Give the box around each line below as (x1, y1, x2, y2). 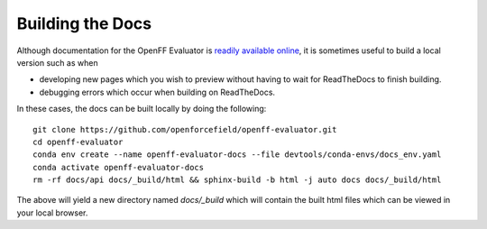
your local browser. (16, 207, 88, 218)
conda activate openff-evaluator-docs (32, 162, 205, 172)
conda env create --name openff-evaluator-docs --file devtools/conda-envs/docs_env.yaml (32, 150, 442, 160)
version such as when (16, 57, 98, 68)
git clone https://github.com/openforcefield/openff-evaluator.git (32, 124, 337, 134)
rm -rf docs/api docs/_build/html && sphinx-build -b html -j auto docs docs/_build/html (32, 175, 442, 185)
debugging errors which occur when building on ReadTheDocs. (39, 87, 275, 97)
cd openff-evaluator (32, 136, 124, 147)
